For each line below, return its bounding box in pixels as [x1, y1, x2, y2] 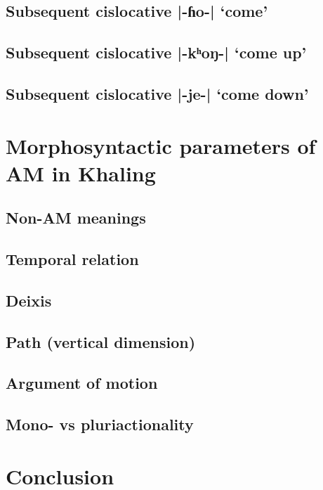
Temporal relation [6, 248, 139, 270]
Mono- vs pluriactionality [6, 413, 194, 435]
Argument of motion [6, 372, 158, 394]
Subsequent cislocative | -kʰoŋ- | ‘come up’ [6, 41, 307, 63]
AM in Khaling [6, 158, 156, 187]
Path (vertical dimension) [6, 330, 196, 352]
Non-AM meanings [6, 207, 146, 228]
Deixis [6, 289, 52, 311]
